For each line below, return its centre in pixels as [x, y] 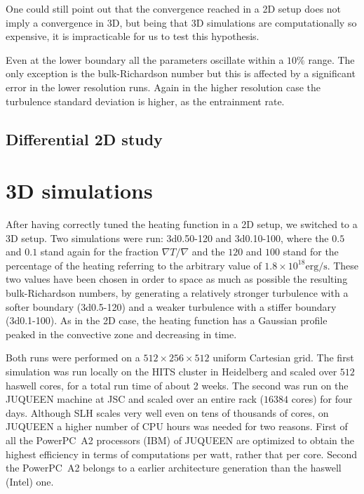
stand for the [311, 252]
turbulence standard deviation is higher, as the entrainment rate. [145, 101]
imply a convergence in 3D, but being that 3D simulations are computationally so [181, 22]
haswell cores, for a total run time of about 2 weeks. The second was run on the [177, 385]
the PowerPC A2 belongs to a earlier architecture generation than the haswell [174, 468]
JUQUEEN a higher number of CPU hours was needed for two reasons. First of [177, 426]
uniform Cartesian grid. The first [283, 358]
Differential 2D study [84, 139]
